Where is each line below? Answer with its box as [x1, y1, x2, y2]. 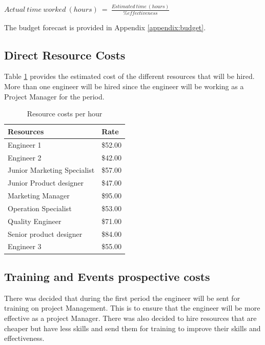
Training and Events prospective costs [4, 268, 210, 284]
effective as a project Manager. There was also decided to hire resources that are [4, 312, 257, 323]
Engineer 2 [8, 152, 42, 163]
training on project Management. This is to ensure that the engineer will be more [4, 302, 260, 313]
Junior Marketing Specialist [8, 165, 95, 175]
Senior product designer [8, 228, 83, 239]
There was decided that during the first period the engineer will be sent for [4, 292, 240, 303]
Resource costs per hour [27, 108, 103, 119]
